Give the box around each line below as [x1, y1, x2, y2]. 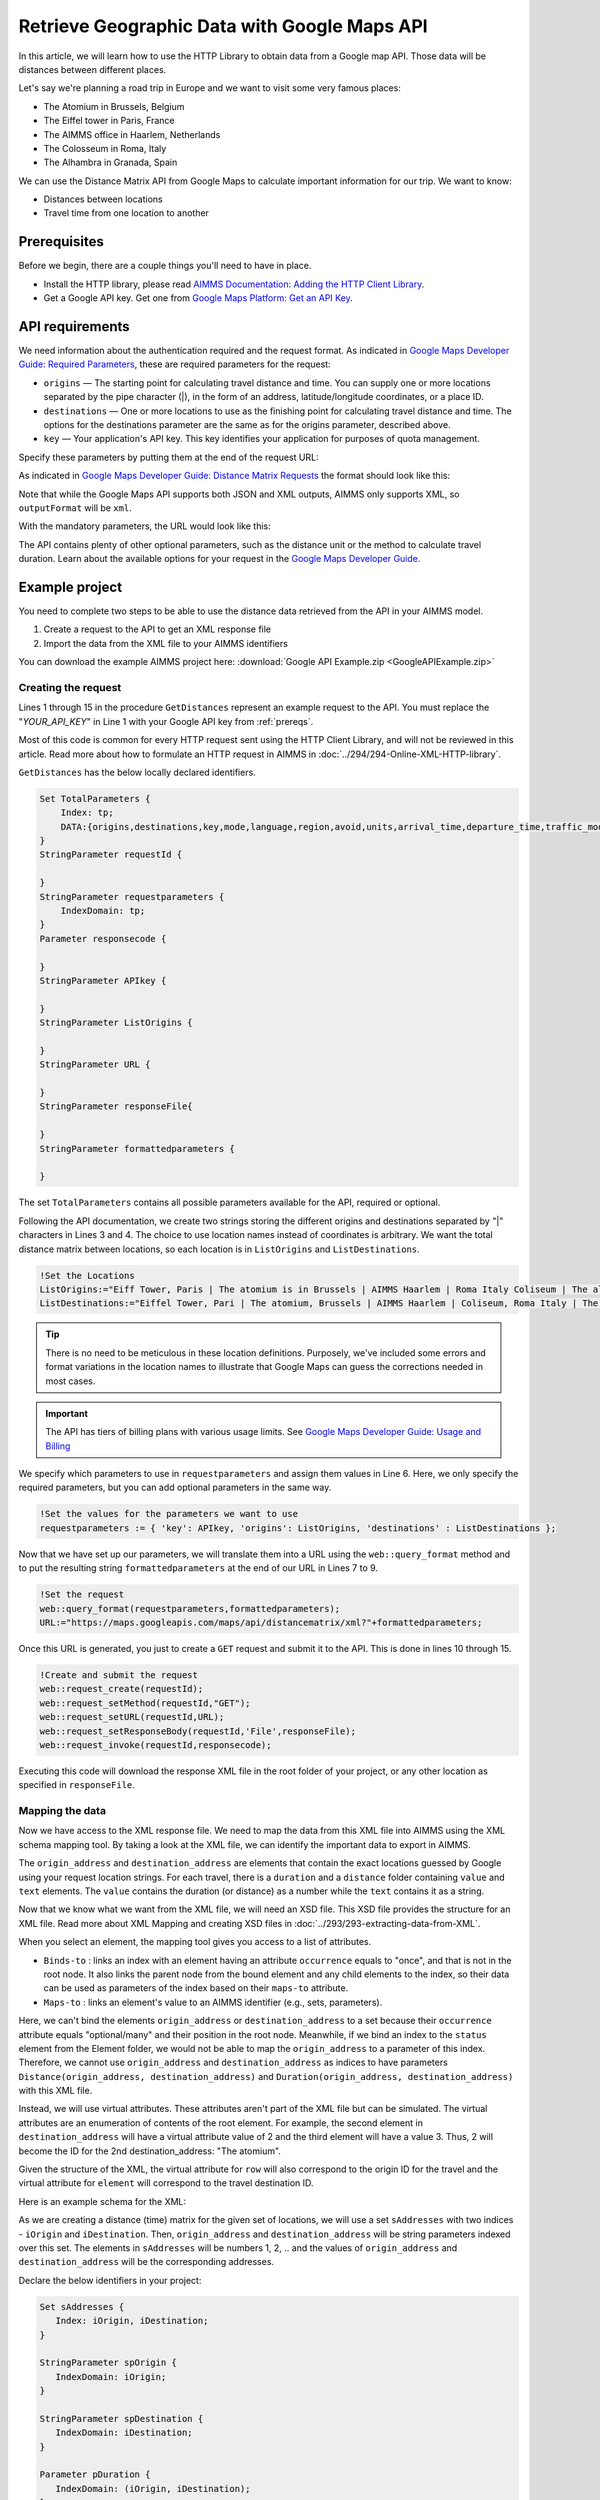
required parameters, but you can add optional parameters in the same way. [18, 1481, 332, 1494]
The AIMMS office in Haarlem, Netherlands [43, 128, 221, 140]
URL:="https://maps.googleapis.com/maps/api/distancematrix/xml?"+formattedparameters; [39, 1616, 483, 1628]
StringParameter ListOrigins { [39, 1017, 194, 1029]
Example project [18, 578, 123, 595]
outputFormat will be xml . [18, 501, 132, 514]
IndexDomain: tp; [60, 905, 146, 917]
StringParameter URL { [39, 1059, 151, 1070]
